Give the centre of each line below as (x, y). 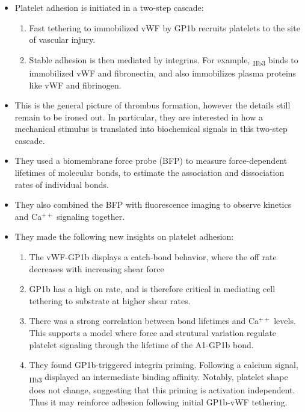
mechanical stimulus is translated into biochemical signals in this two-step (151, 129)
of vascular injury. (62, 39)
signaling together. (91, 216)
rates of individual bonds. (62, 184)
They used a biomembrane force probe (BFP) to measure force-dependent (151, 161)
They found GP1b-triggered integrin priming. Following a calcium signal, (164, 365)
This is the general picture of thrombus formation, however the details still (152, 105)
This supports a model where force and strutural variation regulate (153, 332)
